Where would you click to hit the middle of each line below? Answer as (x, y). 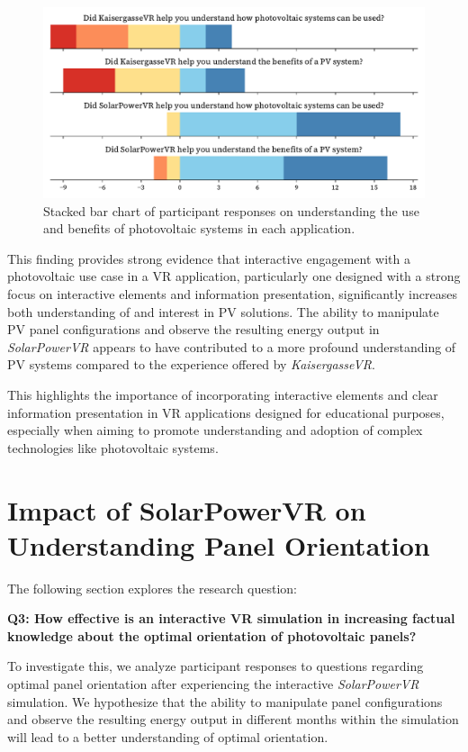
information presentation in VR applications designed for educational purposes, (226, 412)
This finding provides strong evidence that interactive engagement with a (209, 258)
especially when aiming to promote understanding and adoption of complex (215, 430)
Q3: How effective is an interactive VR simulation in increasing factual (231, 618)
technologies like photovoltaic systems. (113, 447)
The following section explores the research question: (153, 588)
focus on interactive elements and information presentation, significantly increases (232, 293)
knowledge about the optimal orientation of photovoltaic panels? (212, 635)
